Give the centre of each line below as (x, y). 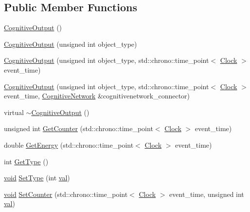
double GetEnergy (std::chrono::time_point (69, 145)
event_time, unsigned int (207, 194)
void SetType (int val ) (37, 178)
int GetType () (26, 161)
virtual (14, 112)
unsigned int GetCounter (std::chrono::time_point (79, 128)
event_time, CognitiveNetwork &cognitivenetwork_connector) (97, 96)
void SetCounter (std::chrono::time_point (66, 194)
